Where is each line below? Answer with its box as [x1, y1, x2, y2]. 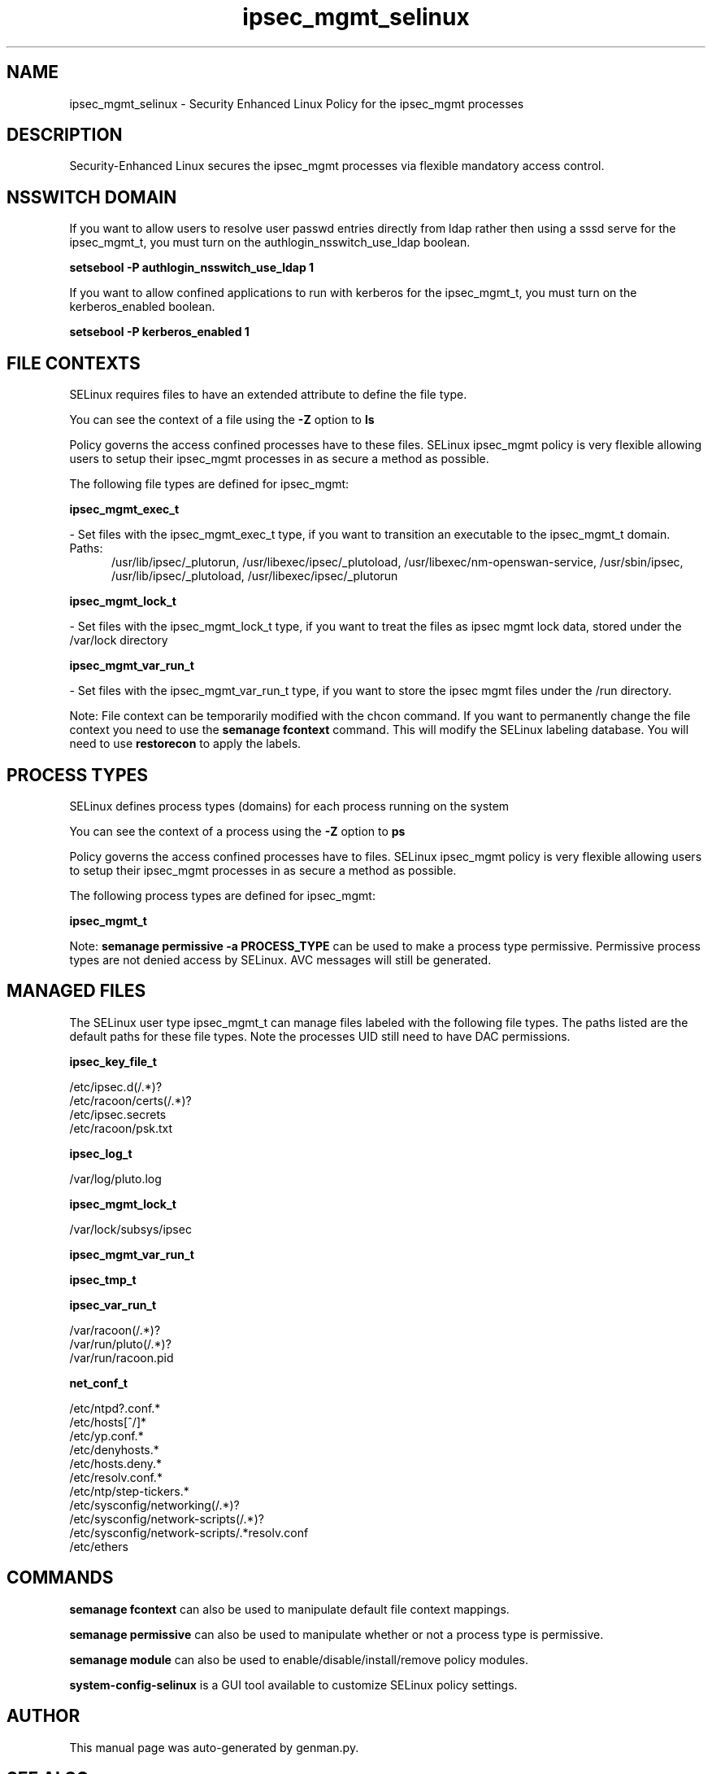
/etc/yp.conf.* [69, 1428, 144, 1443]
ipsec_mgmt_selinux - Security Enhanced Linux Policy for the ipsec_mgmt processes [69, 96, 524, 111]
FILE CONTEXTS [7, 352, 141, 374]
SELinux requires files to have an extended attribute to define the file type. [69, 387, 467, 402]
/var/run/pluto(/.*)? [69, 1336, 171, 1351]
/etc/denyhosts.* [69, 1442, 159, 1457]
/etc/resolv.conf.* [69, 1470, 163, 1484]
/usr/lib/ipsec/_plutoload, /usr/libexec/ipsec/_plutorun [111, 569, 398, 583]
